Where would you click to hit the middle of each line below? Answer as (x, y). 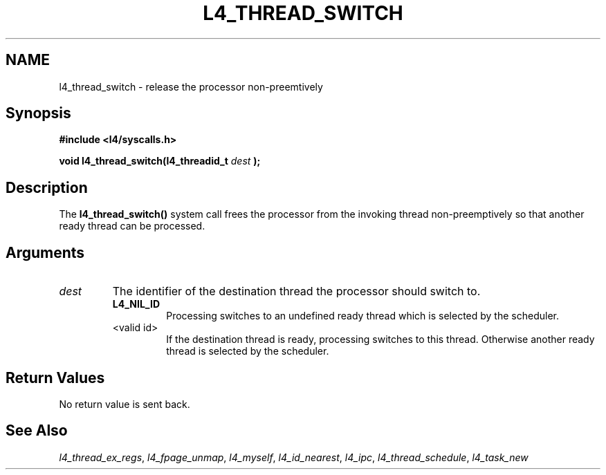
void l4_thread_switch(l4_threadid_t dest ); (160, 161)
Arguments (45, 252)
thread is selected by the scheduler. (248, 351)
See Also (37, 431)
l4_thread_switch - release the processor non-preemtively (191, 86)
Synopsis (38, 113)
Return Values (55, 378)
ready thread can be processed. (132, 226)
